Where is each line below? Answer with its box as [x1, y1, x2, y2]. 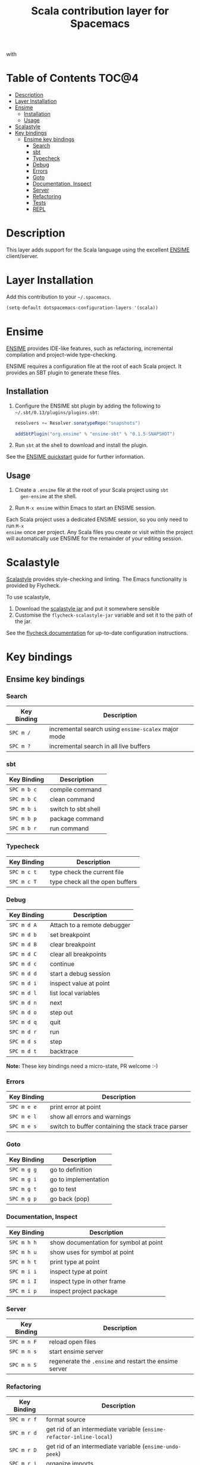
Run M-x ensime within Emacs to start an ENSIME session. [14, 504, 156, 511]
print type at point [49, 1258, 100, 1266]
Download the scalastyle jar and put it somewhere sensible [14, 605, 160, 612]
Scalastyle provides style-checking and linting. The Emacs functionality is [6, 575, 187, 583]
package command [49, 814, 104, 823]
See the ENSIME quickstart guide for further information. [6, 453, 145, 461]
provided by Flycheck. [6, 582, 61, 589]
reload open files [49, 1338, 96, 1346]
